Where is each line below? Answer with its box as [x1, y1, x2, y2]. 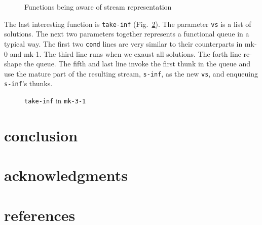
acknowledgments [4, 165, 128, 185]
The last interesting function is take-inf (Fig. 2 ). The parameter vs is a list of [4, 18, 251, 29]
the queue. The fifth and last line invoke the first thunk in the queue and [24, 58, 251, 69]
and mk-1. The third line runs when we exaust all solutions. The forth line [10, 48, 241, 59]
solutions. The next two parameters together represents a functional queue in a [4, 28, 249, 39]
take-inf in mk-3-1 [24, 95, 86, 105]
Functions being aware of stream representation [24, 2, 172, 12]
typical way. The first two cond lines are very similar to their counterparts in [4, 38, 243, 49]
